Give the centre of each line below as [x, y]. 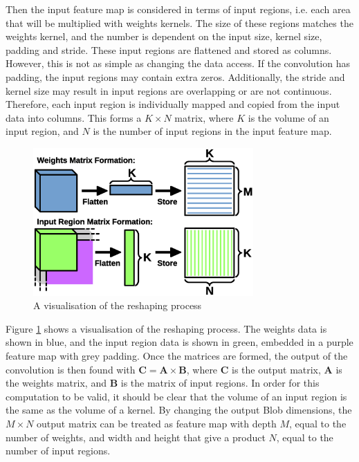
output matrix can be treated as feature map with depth [157, 423]
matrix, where [204, 117]
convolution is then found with [71, 369]
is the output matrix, [276, 369]
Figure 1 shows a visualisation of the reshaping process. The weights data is [166, 328]
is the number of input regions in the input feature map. [212, 131]
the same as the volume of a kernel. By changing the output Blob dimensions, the [179, 410]
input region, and [42, 131]
